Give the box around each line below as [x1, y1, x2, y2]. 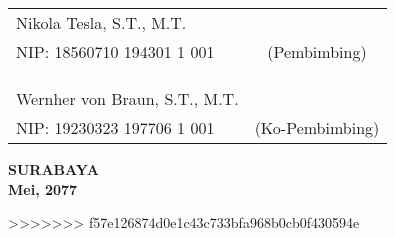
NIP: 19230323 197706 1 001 [16, 116, 215, 139]
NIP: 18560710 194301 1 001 [16, 40, 215, 63]
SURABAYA [8, 159, 99, 179]
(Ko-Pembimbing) [254, 116, 380, 139]
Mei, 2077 [8, 178, 78, 199]
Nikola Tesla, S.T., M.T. [16, 11, 187, 34]
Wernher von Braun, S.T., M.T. [16, 87, 239, 110]
